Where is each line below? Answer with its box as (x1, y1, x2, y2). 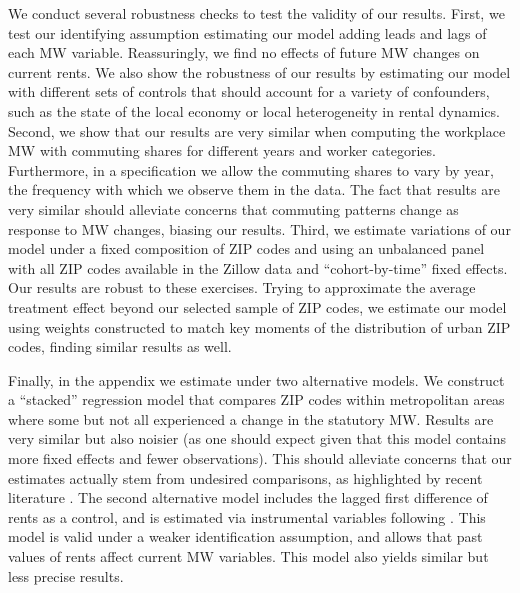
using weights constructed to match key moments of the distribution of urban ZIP (8, 316, 511, 337)
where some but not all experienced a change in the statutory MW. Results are (8, 408, 494, 429)
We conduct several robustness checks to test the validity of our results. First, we (8, 3, 505, 23)
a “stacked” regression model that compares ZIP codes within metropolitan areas (8, 389, 505, 410)
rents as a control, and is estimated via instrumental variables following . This (8, 506, 486, 527)
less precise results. (8, 565, 124, 586)
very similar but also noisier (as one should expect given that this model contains (8, 428, 507, 449)
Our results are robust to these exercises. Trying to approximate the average (8, 277, 476, 298)
